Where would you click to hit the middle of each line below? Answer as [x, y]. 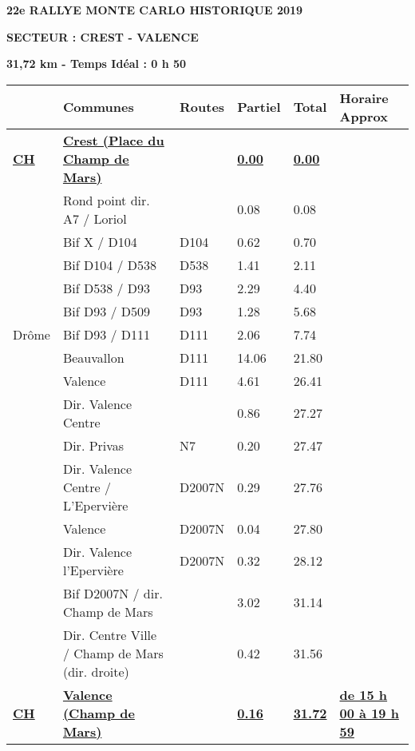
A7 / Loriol [95, 218]
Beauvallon [93, 357]
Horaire [364, 97]
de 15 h [364, 694]
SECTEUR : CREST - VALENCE [103, 36]
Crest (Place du [113, 140]
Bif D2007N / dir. [113, 593]
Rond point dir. [106, 200]
